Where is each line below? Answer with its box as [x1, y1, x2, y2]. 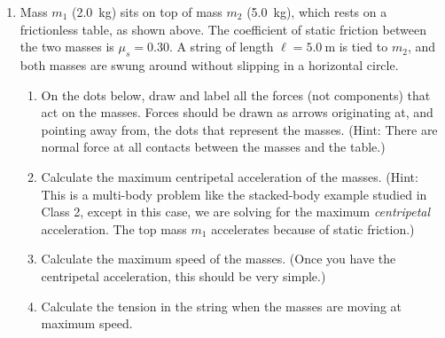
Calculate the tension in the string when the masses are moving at [41, 296, 402, 315]
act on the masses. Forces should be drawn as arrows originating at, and [41, 103, 433, 122]
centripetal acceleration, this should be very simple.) [41, 266, 326, 285]
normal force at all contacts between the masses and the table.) [41, 138, 386, 156]
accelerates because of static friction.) [211, 219, 415, 238]
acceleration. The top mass [41, 219, 187, 238]
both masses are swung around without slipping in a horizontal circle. [20, 55, 399, 74]
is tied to [339, 37, 388, 56]
